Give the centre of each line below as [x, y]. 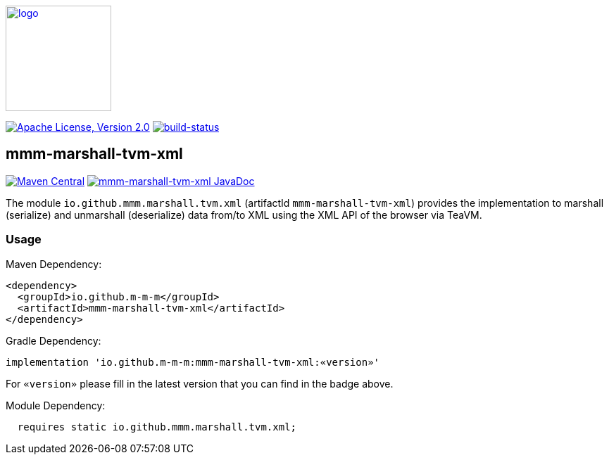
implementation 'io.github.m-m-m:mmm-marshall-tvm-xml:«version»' [193, 362]
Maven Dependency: [54, 264]
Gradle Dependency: [54, 340]
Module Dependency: [56, 405]
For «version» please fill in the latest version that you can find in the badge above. [200, 383]
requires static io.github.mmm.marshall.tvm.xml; [157, 427]
